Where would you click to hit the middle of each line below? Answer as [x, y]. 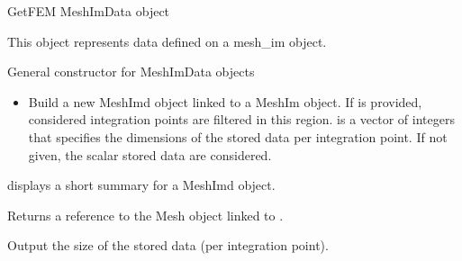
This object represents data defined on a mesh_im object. [167, 41]
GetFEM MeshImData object [89, 11]
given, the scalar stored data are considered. [150, 154]
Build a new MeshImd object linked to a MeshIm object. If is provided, [225, 101]
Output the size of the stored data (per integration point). [168, 245]
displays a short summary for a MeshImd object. [141, 185]
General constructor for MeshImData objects [131, 72]
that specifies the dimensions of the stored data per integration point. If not [238, 136]
